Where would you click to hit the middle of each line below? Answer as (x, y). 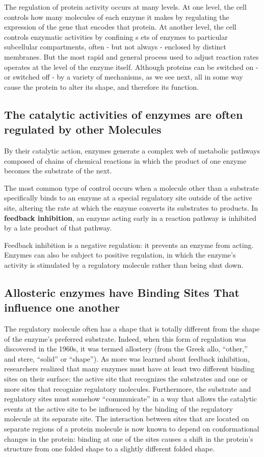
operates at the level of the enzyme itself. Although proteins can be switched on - (131, 67)
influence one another (62, 307)
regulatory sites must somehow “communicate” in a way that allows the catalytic (131, 399)
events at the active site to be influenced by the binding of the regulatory (119, 408)
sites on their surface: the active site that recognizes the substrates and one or (126, 379)
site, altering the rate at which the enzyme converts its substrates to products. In (131, 207)
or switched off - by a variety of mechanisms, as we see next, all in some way (124, 77)
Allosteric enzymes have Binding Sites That (122, 292)
